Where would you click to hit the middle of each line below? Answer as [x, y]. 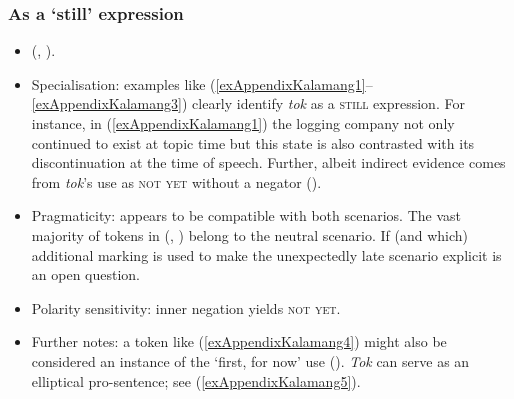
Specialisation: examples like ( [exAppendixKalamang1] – [202, 83]
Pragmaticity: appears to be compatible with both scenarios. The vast [246, 215]
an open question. [86, 274]
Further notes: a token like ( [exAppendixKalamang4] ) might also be [239, 341]
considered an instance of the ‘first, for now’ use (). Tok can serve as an [250, 360]
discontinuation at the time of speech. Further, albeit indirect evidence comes [268, 162]
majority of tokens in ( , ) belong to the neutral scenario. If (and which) [250, 234]
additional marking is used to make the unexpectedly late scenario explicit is [266, 254]
